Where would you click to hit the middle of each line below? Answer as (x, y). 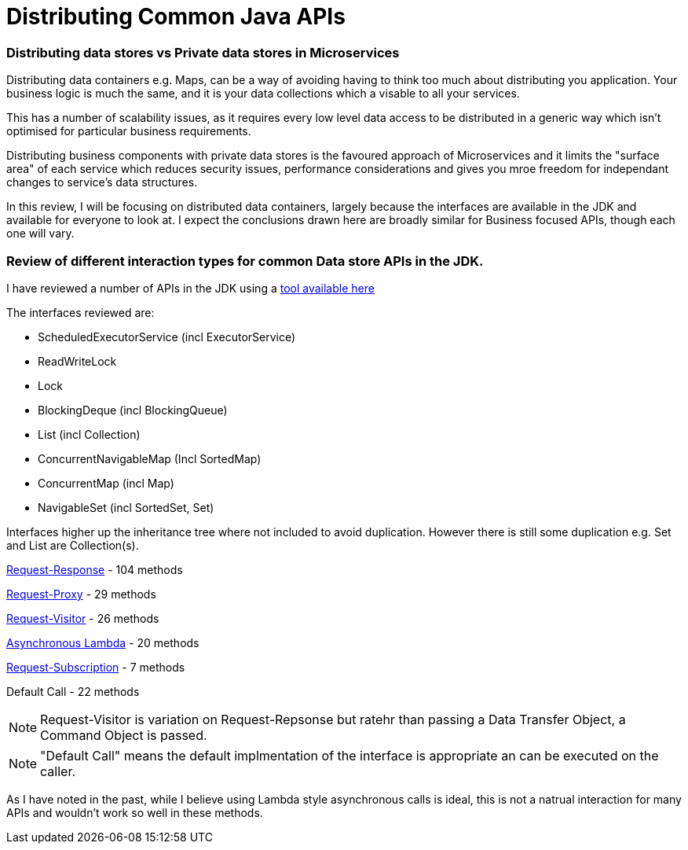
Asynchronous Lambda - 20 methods (103, 642)
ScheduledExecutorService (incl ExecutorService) (167, 337)
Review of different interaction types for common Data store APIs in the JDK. (245, 261)
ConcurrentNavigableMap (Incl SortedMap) (150, 458)
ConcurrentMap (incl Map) (106, 483)
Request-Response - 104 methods (95, 569)
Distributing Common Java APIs (176, 17)
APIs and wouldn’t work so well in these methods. (135, 812)
